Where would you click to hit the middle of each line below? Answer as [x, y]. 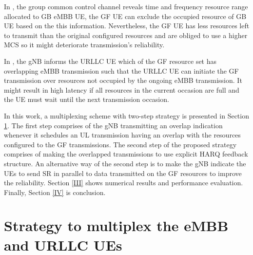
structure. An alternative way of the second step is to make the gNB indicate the [125, 163]
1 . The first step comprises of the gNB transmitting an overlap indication [113, 125]
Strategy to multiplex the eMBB [116, 226]
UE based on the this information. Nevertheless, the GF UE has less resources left [127, 26]
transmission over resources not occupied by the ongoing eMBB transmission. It [123, 80]
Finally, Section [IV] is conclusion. [55, 192]
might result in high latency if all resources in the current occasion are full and [122, 89]
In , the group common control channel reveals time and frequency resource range [126, 6]
